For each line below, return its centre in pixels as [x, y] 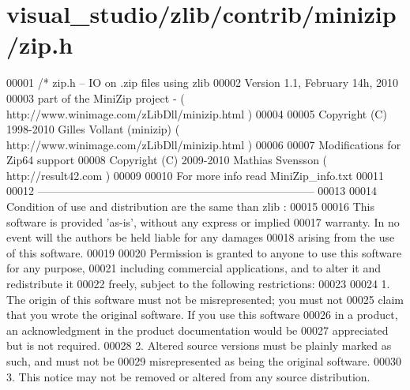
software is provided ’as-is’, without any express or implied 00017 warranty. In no [203, 221]
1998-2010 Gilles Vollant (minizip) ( [93, 129]
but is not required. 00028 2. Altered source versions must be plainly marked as [199, 345]
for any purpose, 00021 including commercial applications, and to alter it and [194, 268]
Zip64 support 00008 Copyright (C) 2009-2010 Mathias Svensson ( [167, 160]
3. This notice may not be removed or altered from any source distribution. [188, 376]
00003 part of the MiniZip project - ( [96, 97]
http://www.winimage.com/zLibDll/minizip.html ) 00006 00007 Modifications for [204, 144]
